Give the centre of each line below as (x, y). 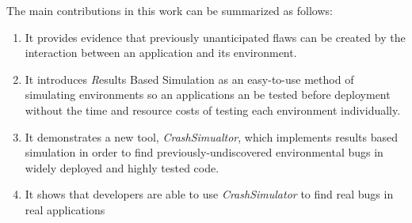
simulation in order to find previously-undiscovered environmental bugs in (204, 152)
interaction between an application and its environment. (161, 53)
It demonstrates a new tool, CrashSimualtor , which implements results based (212, 136)
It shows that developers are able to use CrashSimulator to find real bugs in (209, 194)
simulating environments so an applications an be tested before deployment (208, 94)
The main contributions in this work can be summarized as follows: (170, 10)
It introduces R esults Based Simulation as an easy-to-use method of (189, 79)
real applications (65, 209)
